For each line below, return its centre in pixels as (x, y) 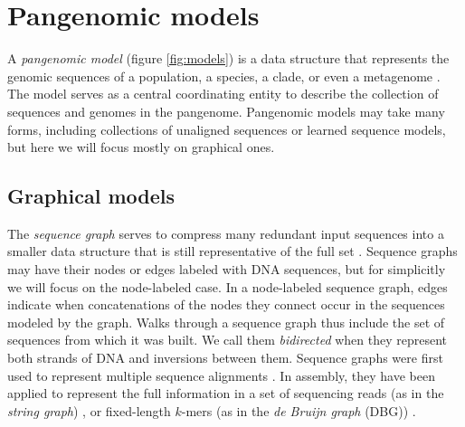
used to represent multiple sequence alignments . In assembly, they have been (221, 375)
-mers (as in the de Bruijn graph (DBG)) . (299, 410)
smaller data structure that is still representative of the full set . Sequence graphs (232, 251)
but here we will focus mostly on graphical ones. (141, 147)
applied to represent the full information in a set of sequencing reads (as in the (226, 393)
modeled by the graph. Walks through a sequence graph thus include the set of (226, 322)
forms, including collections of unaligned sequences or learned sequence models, (227, 129)
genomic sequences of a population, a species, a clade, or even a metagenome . (224, 76)
